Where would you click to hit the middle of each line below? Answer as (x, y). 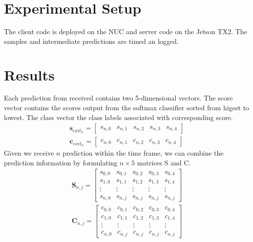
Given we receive (29, 153)
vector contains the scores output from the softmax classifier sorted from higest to (127, 108)
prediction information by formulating (61, 162)
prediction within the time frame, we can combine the (143, 153)
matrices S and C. (164, 162)
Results (29, 74)
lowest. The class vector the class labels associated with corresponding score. (118, 117)
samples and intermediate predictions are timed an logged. (91, 41)
